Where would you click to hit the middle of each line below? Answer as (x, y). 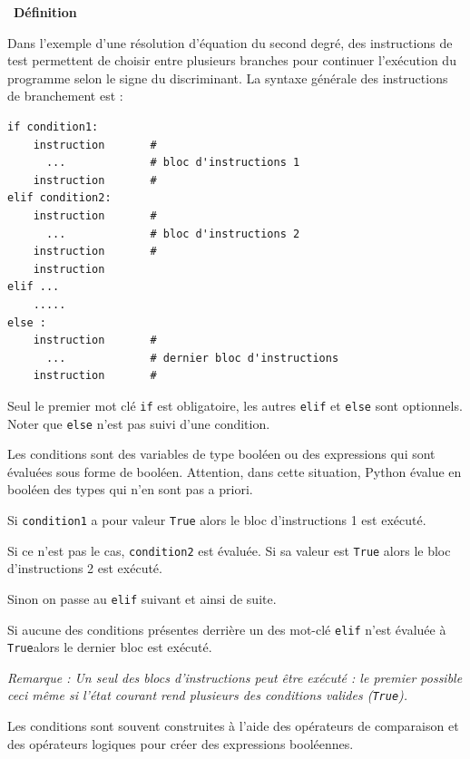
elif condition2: (59, 198)
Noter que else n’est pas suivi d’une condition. (139, 423)
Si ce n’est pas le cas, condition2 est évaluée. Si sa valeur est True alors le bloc (229, 550)
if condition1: (53, 126)
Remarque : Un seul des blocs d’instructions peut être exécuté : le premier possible (235, 677)
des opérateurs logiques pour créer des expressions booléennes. (181, 743)
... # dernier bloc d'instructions (192, 358)
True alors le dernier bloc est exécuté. (110, 647)
